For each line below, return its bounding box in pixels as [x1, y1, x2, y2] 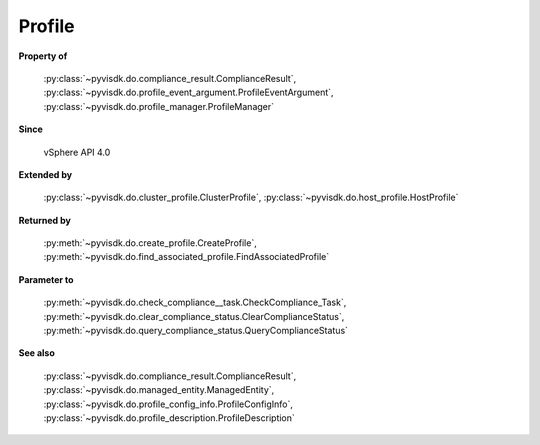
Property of [18, 50, 68, 62]
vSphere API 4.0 [43, 146, 111, 158]
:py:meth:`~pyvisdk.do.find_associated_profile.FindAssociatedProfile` [43, 251, 330, 263]
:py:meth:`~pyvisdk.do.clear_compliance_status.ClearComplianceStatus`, [43, 310, 345, 322]
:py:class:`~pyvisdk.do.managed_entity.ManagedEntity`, [43, 384, 275, 396]
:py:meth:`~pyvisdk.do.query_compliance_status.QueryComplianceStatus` [43, 325, 349, 337]
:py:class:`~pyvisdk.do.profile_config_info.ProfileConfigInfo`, [43, 398, 294, 410]
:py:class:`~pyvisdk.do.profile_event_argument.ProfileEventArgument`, [43, 86, 334, 99]
